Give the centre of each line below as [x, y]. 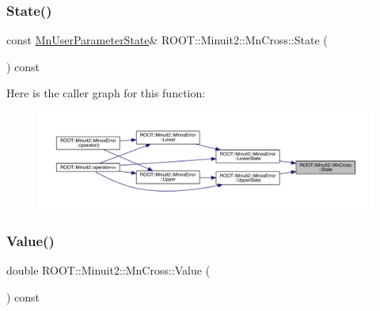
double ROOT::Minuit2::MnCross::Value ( [108, 270]
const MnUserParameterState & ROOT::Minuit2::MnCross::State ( [167, 40]
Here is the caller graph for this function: [106, 93]
